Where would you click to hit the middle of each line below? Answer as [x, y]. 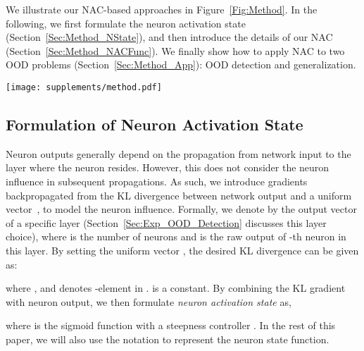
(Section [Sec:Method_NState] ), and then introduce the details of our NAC [169, 37]
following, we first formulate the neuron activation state [126, 23]
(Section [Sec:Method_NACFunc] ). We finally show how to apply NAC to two [175, 50]
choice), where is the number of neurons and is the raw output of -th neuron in [176, 236]
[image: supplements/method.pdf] [84, 87]
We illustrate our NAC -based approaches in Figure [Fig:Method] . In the [162, 9]
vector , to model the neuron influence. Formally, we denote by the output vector [181, 209]
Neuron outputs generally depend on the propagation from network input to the [178, 153]
